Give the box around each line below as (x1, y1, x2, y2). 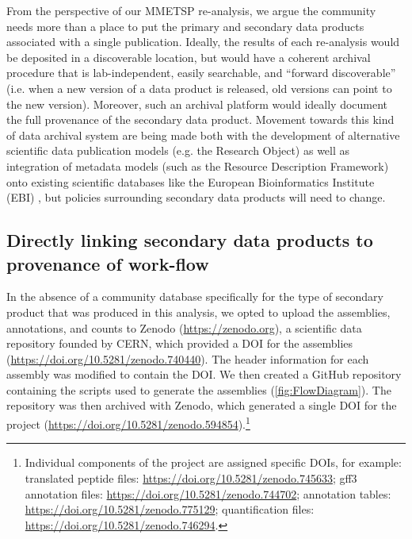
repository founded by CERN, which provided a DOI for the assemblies (6, 335, 353, 352)
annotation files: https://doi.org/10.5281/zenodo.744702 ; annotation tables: (25, 485, 391, 502)
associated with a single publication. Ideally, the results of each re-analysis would (6, 33, 400, 50)
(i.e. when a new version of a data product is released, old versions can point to (6, 79, 392, 96)
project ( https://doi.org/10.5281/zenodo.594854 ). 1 (6, 414, 250, 432)
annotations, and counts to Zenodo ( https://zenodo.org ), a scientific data (6, 319, 362, 336)
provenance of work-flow (6, 251, 209, 275)
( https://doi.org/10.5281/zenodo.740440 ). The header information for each (6, 350, 369, 367)
